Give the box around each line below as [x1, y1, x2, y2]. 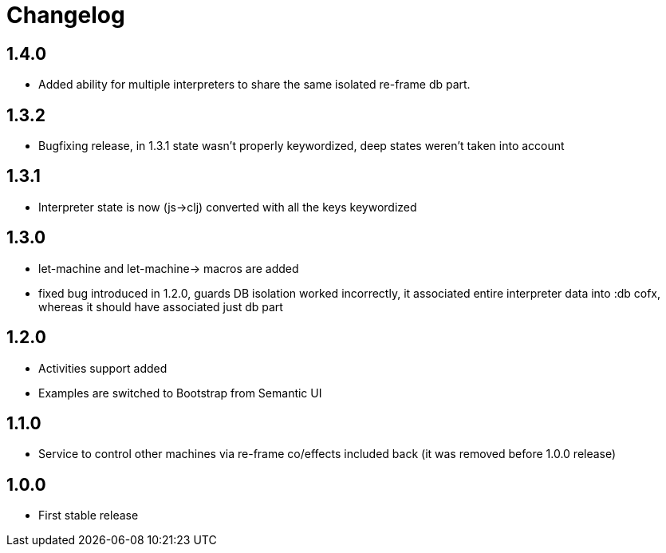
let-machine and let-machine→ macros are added [38, 261, 299, 275]
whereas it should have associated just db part [38, 299, 283, 314]
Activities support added [38, 361, 167, 375]
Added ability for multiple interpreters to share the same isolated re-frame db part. [38, 77, 471, 92]
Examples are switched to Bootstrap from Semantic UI [38, 385, 322, 400]
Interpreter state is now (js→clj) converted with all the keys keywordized [38, 199, 417, 214]
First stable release [38, 508, 139, 523]
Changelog [6, 2, 125, 29]
